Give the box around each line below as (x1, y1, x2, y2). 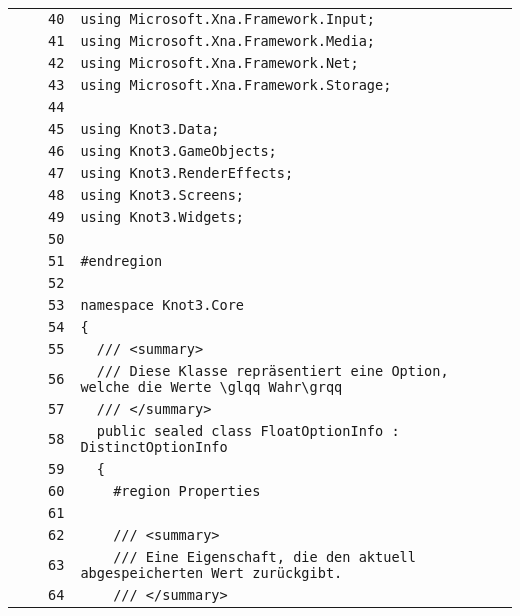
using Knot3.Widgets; (80, 209, 245, 225)
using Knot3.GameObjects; (80, 143, 277, 159)
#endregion (80, 253, 163, 269)
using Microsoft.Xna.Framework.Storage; (80, 77, 392, 93)
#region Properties (113, 483, 261, 499)
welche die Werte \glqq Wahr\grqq (80, 379, 343, 395)
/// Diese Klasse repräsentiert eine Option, (96, 363, 449, 379)
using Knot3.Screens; (80, 187, 245, 203)
